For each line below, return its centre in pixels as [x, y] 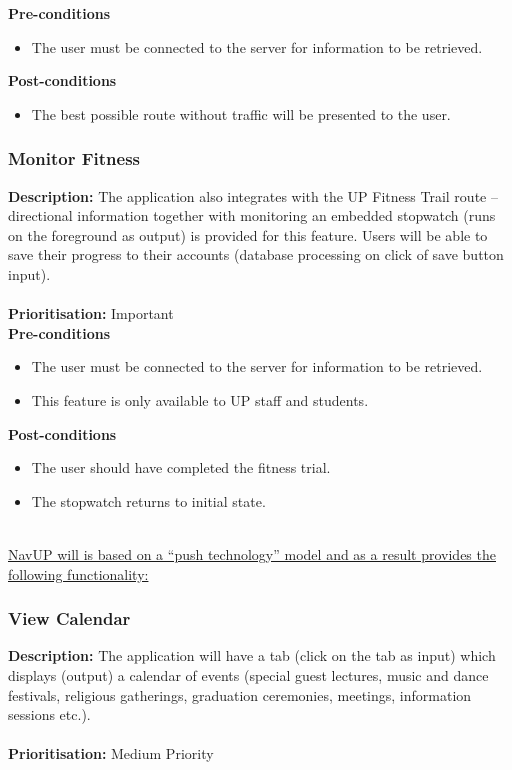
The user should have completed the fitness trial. [181, 467]
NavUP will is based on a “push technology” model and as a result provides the [252, 553]
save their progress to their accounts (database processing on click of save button [256, 254]
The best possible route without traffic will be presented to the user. [241, 113]
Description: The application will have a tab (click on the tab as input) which [252, 655]
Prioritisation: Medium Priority [111, 753]
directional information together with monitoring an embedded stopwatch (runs [252, 215]
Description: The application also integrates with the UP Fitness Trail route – [253, 195]
